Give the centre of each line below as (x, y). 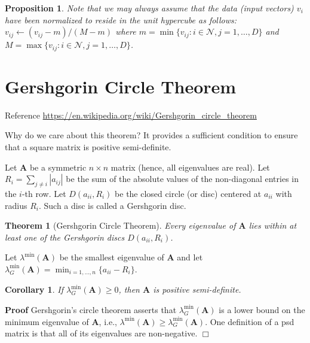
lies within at (273, 225)
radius (16, 205)
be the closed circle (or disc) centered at (188, 193)
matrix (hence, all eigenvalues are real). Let (190, 167)
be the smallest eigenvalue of (112, 257)
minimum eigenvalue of (47, 321)
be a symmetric (58, 167)
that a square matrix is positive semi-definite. (88, 146)
